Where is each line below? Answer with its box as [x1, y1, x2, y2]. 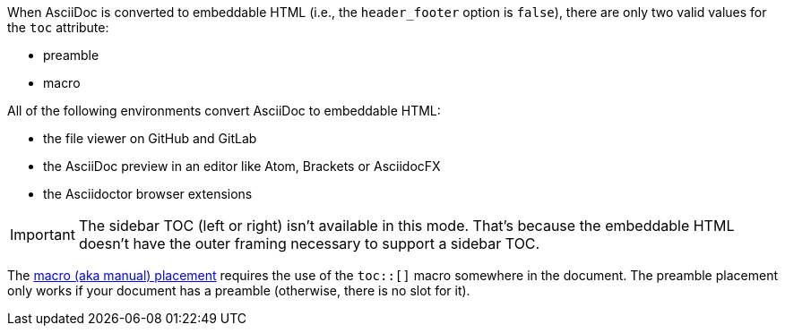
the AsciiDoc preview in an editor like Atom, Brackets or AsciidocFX [43, 158, 441, 174]
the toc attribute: [7, 20, 109, 35]
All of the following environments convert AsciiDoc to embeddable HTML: [7, 103, 441, 118]
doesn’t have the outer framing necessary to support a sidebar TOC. [78, 235, 540, 252]
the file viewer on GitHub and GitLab [43, 131, 257, 146]
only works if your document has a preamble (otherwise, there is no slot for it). [7, 283, 470, 298]
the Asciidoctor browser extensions [43, 186, 253, 201]
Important [10, 226, 75, 243]
